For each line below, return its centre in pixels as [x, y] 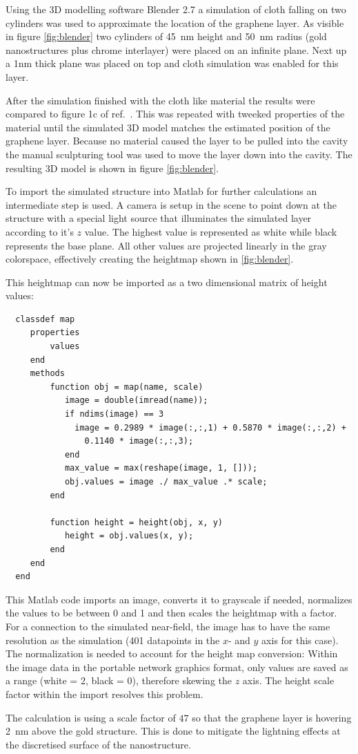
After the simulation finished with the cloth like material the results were [160, 100]
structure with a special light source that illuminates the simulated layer [159, 218]
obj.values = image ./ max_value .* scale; [166, 482]
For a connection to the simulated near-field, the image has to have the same [168, 626]
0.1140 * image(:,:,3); [139, 441]
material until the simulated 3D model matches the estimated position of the [168, 127]
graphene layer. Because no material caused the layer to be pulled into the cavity [177, 141]
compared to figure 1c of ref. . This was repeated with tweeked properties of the [175, 114]
